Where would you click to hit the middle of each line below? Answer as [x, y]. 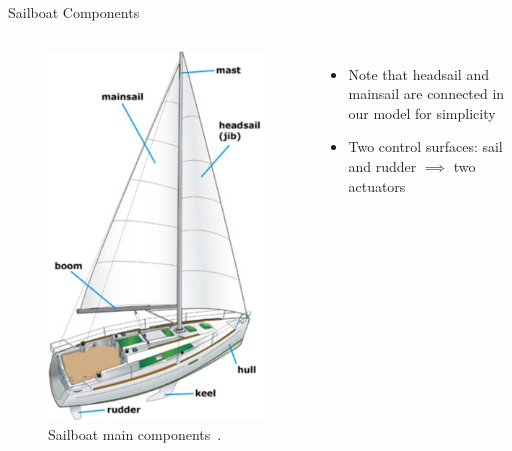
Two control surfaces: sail [425, 146]
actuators [377, 185]
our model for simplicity [422, 112]
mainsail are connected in [426, 93]
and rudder [382, 165]
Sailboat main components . [135, 434]
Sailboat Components [74, 12]
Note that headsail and [418, 73]
